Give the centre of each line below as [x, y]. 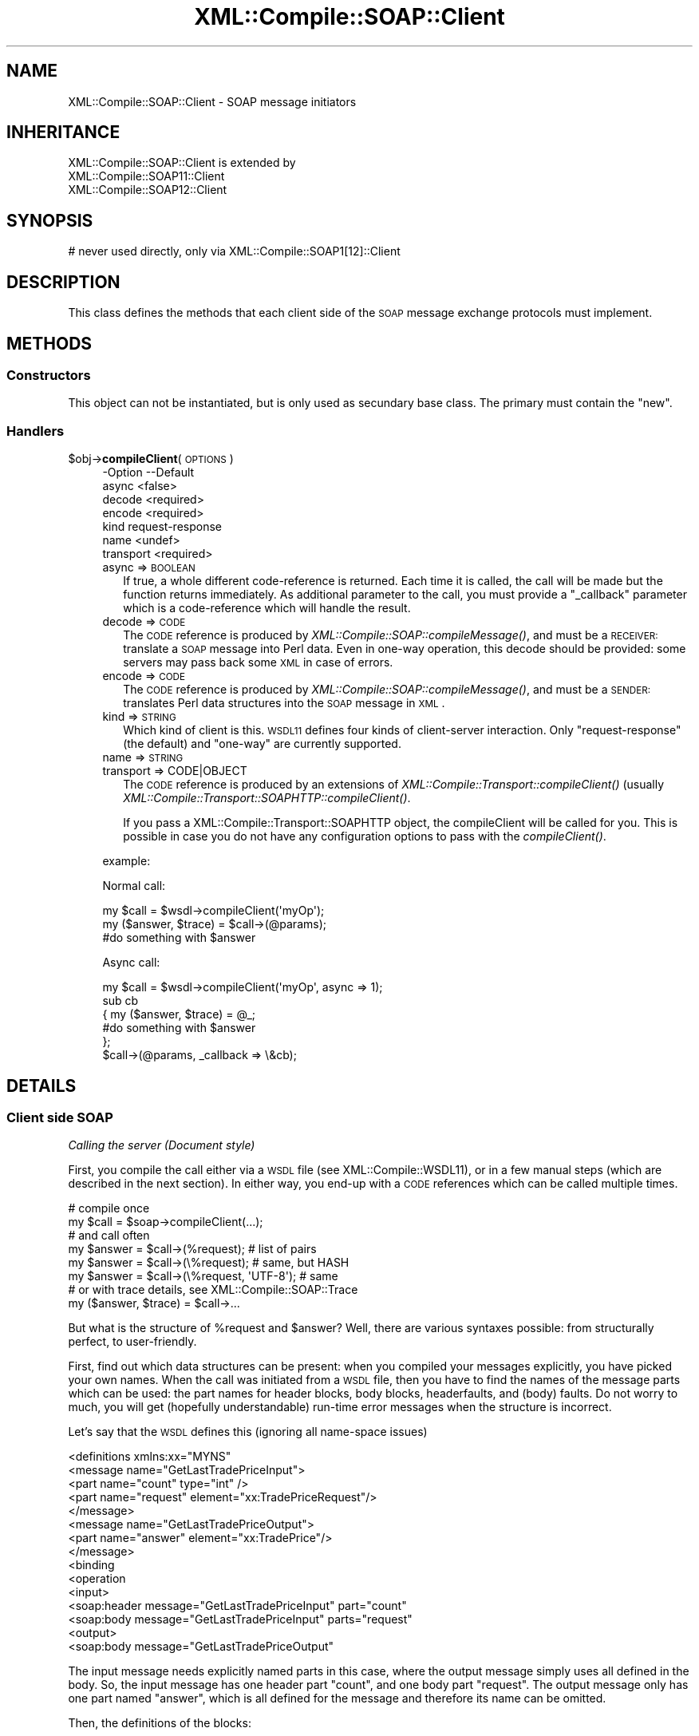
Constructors [49, 375]
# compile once [109, 1208]
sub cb [120, 1001]
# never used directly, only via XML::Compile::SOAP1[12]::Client [234, 251]
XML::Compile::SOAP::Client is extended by [182, 163]
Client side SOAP [60, 1117]
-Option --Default [148, 473]
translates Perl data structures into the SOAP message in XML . [284, 703]
